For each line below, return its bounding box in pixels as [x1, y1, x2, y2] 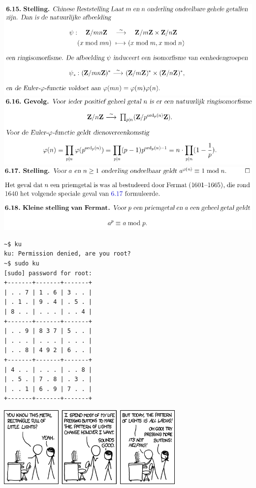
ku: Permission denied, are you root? [4, 250, 131, 258]
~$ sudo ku [4, 260, 39, 267]
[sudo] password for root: [4, 269, 92, 277]
